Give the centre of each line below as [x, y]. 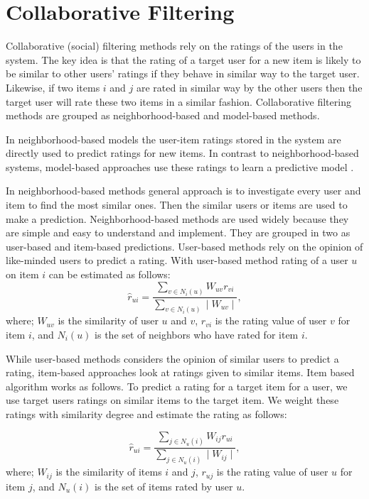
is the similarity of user [108, 320]
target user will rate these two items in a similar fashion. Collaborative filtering [178, 101]
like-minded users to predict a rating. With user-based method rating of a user [177, 260]
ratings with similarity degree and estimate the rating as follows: [146, 413]
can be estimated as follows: [109, 274]
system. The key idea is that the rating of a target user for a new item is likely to [183, 59]
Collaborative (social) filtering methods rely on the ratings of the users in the [174, 46]
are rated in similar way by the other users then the [250, 87]
